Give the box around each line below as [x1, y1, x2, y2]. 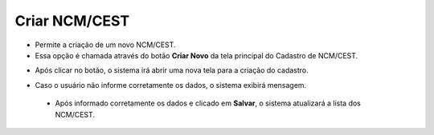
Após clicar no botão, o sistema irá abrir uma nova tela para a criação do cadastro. [35, 66, 309, 75]
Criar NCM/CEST [14, 12, 130, 30]
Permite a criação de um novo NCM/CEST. [35, 40, 176, 50]
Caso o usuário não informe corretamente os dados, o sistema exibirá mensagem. [35, 80, 307, 89]
